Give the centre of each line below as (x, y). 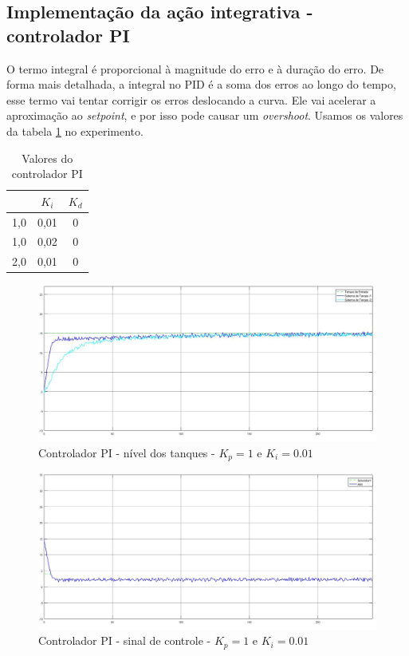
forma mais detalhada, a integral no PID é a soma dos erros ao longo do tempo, (201, 84)
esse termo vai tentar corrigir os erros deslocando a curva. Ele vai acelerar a (191, 99)
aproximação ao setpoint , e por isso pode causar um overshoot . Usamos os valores (205, 115)
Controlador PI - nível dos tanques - (127, 452)
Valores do (47, 158)
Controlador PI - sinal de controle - (125, 640)
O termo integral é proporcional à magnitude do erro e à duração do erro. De (195, 68)
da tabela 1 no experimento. (75, 130)
